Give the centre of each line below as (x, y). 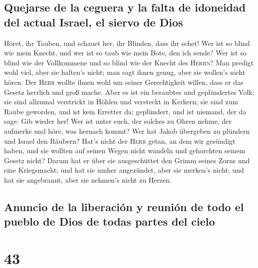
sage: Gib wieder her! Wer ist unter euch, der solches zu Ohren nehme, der (118, 121)
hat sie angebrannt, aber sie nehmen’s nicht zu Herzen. (88, 179)
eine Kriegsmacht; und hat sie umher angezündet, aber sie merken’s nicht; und (124, 170)
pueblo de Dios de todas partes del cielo (110, 221)
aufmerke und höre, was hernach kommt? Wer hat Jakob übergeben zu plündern (127, 131)
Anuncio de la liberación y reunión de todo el (124, 206)
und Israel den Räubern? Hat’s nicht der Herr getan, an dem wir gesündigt (120, 140)
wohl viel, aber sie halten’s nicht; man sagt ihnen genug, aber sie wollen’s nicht (125, 72)
